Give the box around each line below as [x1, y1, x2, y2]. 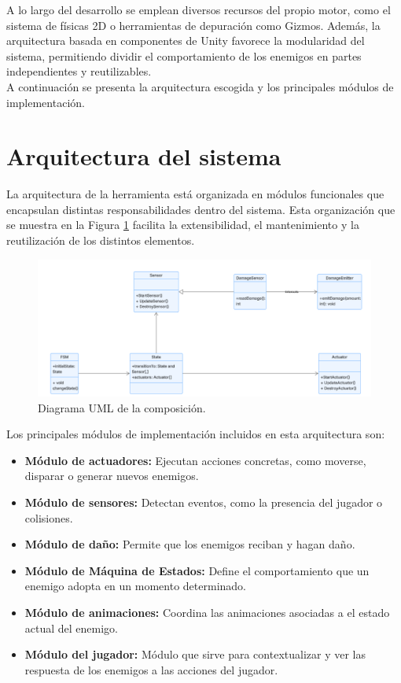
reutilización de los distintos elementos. [6, 232, 195, 249]
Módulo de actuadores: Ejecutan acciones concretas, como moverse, [24, 452, 366, 468]
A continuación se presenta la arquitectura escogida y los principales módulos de [6, 78, 394, 94]
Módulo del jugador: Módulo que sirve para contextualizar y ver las [24, 646, 366, 663]
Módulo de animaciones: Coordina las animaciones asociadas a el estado [24, 604, 390, 620]
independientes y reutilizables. [6, 63, 152, 79]
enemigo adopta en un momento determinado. [24, 578, 246, 594]
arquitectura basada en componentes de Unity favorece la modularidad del [6, 32, 365, 49]
